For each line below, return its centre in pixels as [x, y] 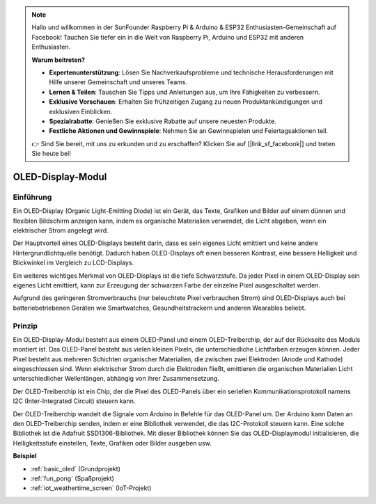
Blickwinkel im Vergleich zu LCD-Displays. [73, 263]
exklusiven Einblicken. [81, 111]
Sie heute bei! [51, 154]
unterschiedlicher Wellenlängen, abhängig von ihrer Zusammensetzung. [116, 379]
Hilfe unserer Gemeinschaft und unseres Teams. [118, 82]
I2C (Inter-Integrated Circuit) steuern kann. [74, 401]
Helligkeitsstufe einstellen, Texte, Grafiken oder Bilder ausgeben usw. [112, 443]
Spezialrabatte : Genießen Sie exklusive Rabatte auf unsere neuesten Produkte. [163, 121]
